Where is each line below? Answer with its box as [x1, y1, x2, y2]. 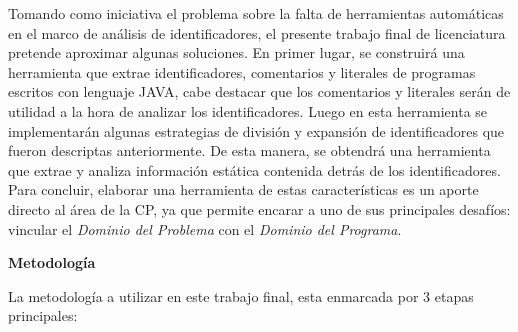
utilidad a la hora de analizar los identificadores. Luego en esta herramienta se [8, 100, 488, 121]
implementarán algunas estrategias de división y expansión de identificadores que [8, 120, 505, 141]
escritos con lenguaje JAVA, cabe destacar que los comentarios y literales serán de [8, 81, 511, 102]
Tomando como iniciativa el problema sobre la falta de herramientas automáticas [8, 3, 504, 23]
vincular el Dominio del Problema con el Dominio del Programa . [8, 218, 402, 239]
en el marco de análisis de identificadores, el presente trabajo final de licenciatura [8, 22, 506, 43]
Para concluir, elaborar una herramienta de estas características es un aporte [8, 179, 479, 200]
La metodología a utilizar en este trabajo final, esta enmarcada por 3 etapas [8, 285, 474, 306]
